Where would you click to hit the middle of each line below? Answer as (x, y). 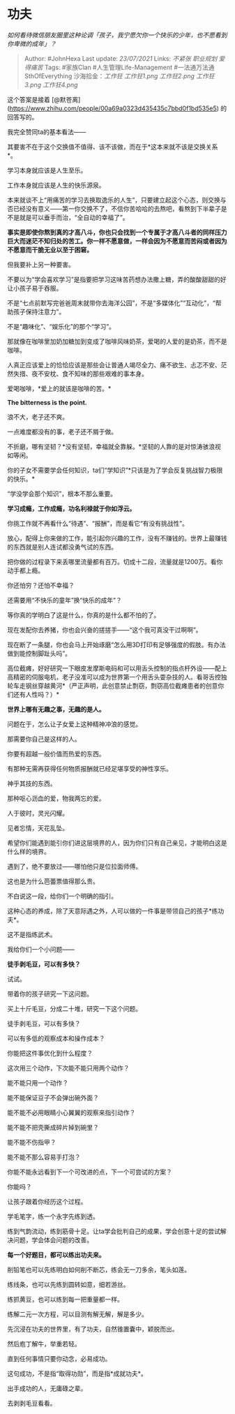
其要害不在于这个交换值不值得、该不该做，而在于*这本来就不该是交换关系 (113, 147)
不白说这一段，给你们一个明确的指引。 (62, 896)
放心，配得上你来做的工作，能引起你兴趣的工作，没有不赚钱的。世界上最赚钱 (117, 538)
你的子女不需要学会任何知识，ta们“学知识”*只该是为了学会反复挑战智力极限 (115, 470)
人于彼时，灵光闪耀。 (38, 813)
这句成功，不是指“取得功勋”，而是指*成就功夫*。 (77, 1374)
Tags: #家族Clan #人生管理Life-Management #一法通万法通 (129, 67)
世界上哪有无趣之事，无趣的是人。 (56, 709)
